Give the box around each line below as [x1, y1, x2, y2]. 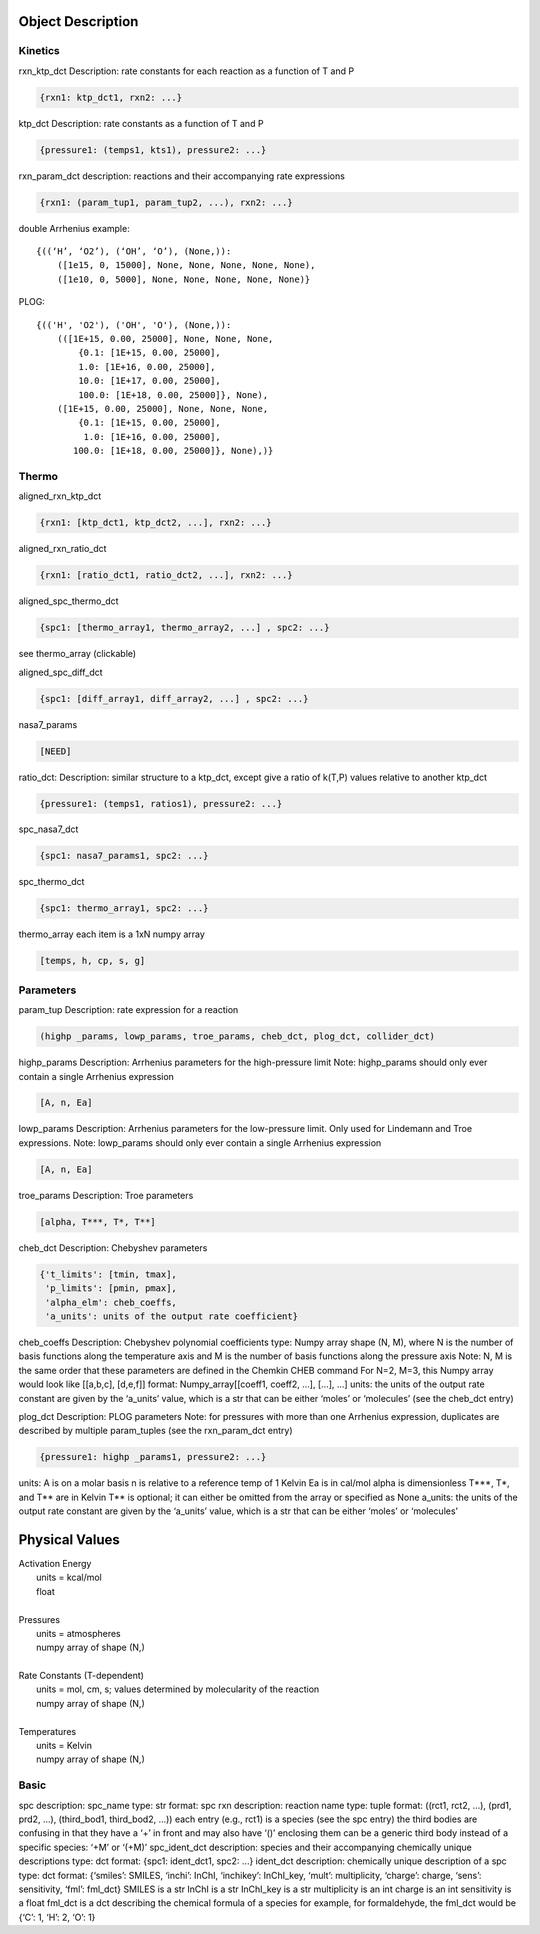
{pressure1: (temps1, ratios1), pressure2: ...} [39, 798, 283, 809]
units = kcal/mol [36, 1571, 102, 1584]
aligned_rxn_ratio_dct [18, 543, 107, 555]
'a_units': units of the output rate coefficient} [45, 1310, 299, 1322]
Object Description [18, 13, 139, 30]
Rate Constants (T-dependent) [18, 1670, 145, 1682]
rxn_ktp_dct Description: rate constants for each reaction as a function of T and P [18, 65, 355, 77]
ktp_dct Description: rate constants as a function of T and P [18, 117, 264, 129]
